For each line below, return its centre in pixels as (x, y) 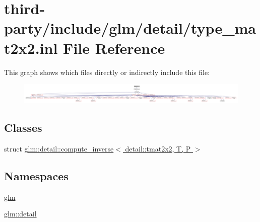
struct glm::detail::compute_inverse (59, 148)
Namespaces (36, 175)
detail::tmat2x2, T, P (158, 148)
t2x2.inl (31, 48)
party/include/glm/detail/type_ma (130, 28)
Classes (23, 128)
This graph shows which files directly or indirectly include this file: (107, 72)
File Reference (114, 48)
